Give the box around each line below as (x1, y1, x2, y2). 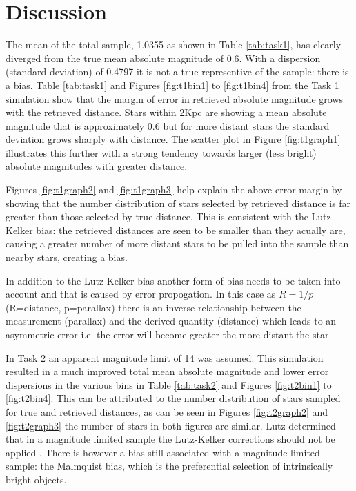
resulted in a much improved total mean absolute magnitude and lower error (6, 364, 329, 378)
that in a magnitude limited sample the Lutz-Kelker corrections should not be (6, 432, 335, 446)
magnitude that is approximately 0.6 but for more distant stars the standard (6, 118, 330, 133)
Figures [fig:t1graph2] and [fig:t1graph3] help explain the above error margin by (6, 182, 342, 197)
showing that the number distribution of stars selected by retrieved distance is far (6, 195, 351, 210)
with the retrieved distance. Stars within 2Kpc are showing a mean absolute (6, 105, 327, 119)
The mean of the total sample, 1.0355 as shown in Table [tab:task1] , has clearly (6, 37, 342, 52)
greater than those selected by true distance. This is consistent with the (6, 209, 308, 224)
